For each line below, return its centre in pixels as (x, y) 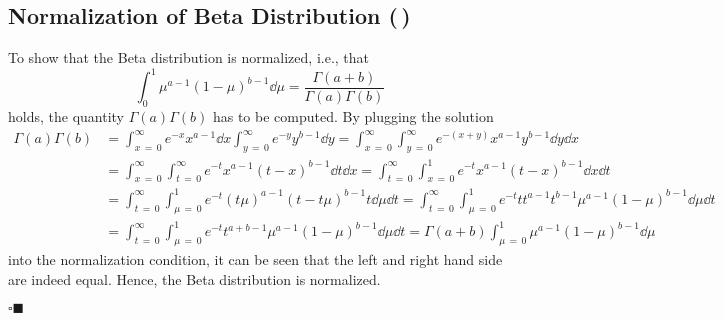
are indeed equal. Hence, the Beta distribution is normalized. (194, 278)
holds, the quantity (66, 116)
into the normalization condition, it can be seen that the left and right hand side (255, 259)
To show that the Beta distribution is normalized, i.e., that (189, 57)
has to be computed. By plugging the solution (353, 116)
